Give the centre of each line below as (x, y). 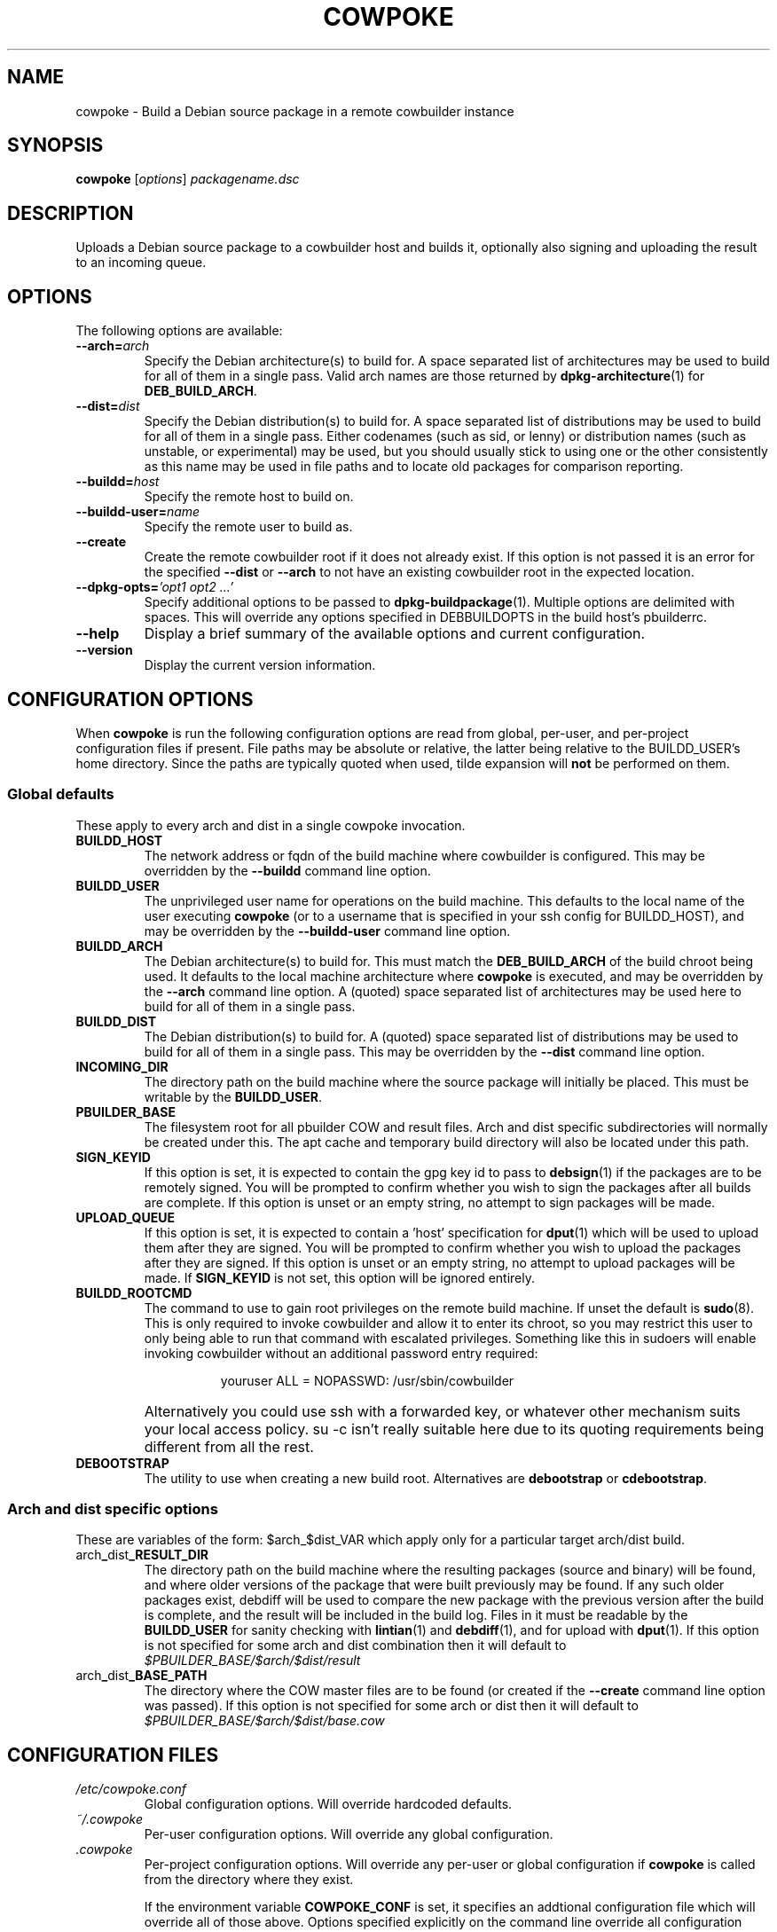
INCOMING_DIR (122, 1066)
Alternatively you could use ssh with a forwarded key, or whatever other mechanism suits (442, 1411)
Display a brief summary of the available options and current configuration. (395, 634)
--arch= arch (113, 346)
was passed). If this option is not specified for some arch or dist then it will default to (391, 1706)
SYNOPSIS (55, 145)
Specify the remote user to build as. (248, 527)
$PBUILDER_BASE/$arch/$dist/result (252, 1661)
